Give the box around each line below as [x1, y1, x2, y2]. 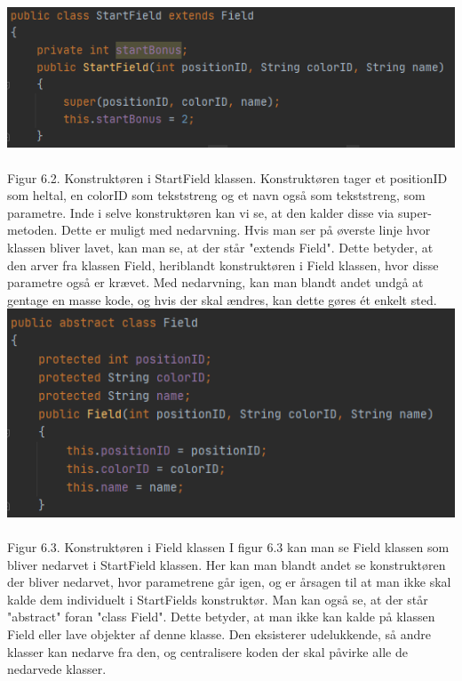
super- [398, 203, 432, 221]
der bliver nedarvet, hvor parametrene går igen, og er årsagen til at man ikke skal [7, 573, 451, 591]
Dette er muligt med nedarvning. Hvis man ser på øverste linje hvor [61, 220, 431, 239]
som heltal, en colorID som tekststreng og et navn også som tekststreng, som [7, 186, 426, 204]
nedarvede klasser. [7, 660, 107, 678]
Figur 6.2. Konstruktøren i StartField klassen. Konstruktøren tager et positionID [7, 168, 448, 187]
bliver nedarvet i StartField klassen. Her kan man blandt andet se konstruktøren [7, 555, 446, 573]
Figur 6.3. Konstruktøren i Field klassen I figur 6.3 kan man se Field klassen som [7, 537, 450, 556]
